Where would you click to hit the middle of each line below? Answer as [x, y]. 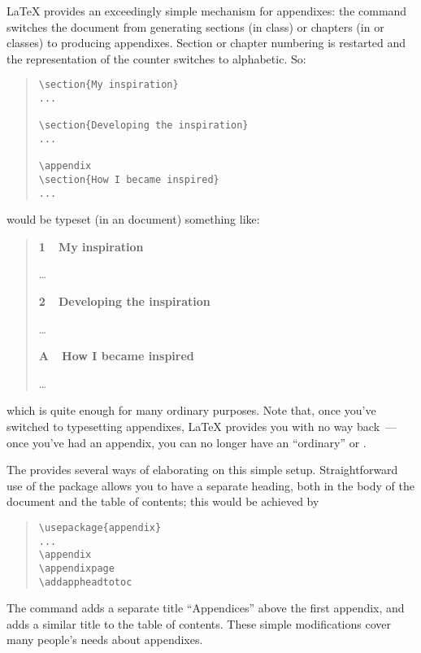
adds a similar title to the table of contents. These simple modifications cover [199, 623]
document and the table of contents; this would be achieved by [163, 501]
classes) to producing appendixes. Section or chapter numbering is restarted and [206, 43]
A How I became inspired [116, 356]
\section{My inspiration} [109, 85]
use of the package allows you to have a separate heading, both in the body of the [210, 485]
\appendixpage [76, 568]
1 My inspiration [91, 246]
